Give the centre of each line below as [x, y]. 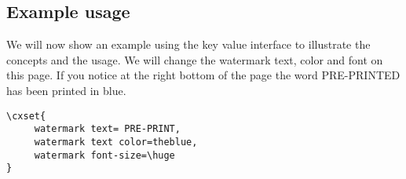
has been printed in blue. [66, 90]
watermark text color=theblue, [116, 142]
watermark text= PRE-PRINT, [107, 129]
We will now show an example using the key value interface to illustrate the [188, 44]
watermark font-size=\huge [104, 155]
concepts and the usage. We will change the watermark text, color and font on [195, 59]
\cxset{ [26, 116]
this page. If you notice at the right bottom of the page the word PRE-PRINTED [203, 75]
